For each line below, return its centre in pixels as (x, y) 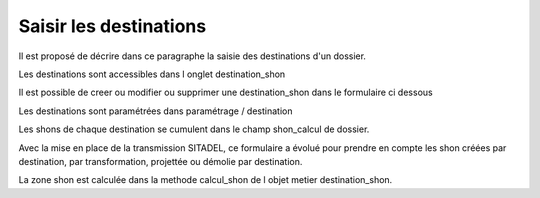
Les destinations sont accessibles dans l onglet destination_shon (152, 74)
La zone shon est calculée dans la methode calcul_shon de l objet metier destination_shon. (205, 180)
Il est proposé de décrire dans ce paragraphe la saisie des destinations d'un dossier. (192, 56)
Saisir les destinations (112, 26)
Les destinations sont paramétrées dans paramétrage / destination (155, 111)
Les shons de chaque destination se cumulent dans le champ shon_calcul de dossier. (194, 129)
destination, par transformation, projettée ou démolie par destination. (160, 161)
